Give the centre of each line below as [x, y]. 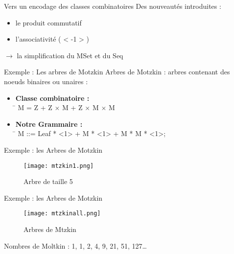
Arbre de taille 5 [48, 181]
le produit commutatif [48, 22]
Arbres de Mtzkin [50, 229]
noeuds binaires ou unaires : [46, 81]
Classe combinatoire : [52, 98]
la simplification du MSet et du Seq [70, 55]
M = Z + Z [35, 107]
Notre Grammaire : [49, 124]
